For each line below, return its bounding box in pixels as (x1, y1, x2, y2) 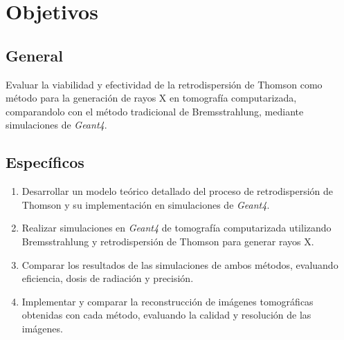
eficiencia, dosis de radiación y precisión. (21, 271, 194, 285)
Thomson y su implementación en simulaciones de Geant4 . (21, 197, 270, 211)
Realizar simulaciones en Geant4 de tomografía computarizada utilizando (21, 220, 332, 235)
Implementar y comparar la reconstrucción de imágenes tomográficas (21, 294, 314, 308)
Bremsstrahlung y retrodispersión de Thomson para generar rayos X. (21, 234, 314, 248)
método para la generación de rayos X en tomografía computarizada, (6, 91, 297, 105)
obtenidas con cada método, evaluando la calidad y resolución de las (21, 308, 311, 322)
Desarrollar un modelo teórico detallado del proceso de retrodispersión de (21, 184, 334, 198)
